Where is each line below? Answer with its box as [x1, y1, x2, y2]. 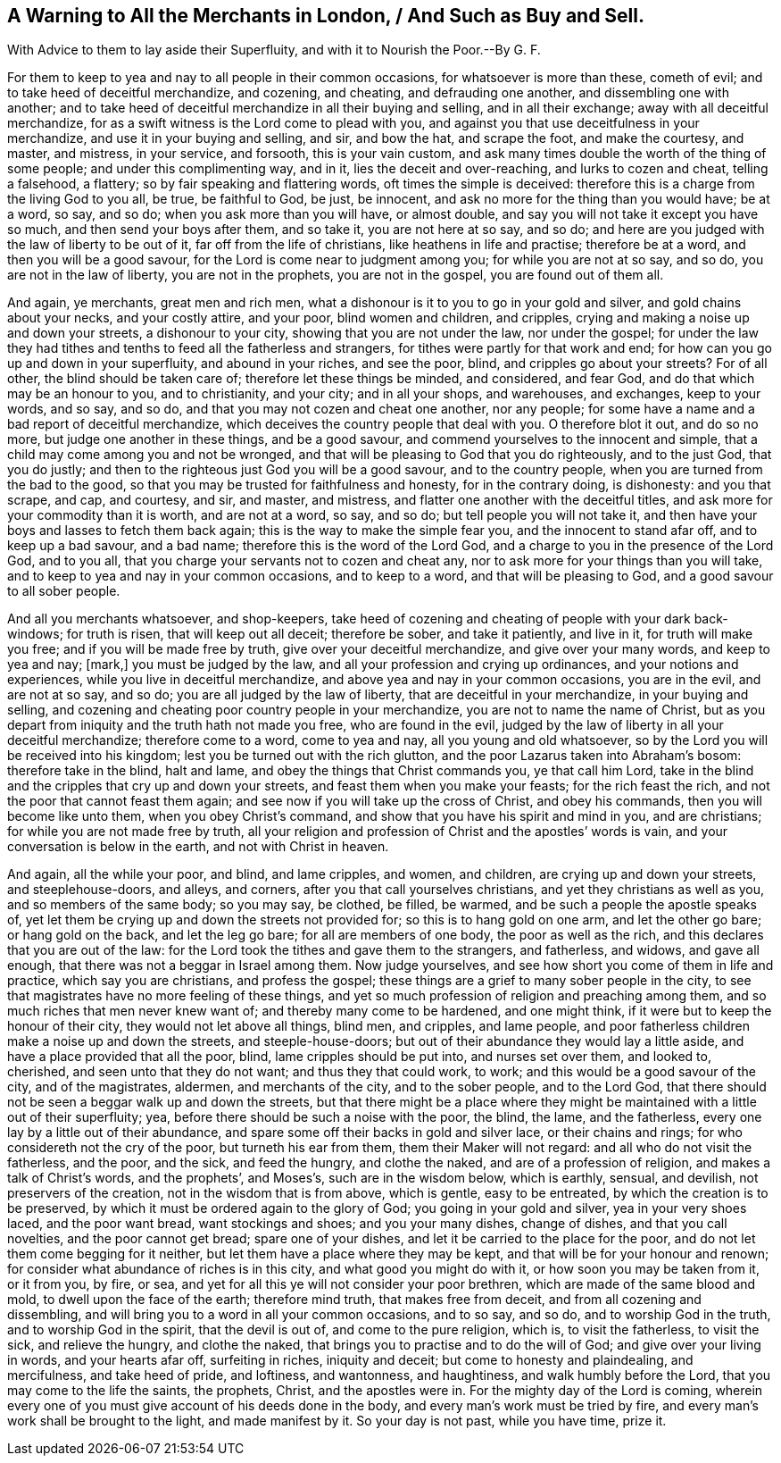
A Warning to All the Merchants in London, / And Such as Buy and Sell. [7, 4, 645, 27]
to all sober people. [7, 583, 120, 599]
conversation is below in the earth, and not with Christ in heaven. [7, 839, 389, 855]
